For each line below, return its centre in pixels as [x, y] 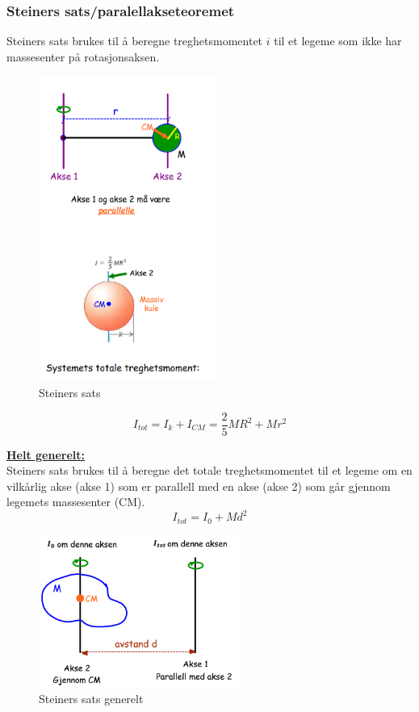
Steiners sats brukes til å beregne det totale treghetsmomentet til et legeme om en [209, 470]
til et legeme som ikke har [338, 41]
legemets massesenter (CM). [76, 502]
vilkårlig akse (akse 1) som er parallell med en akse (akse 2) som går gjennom [199, 486]
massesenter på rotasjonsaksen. [83, 56]
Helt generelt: [46, 454]
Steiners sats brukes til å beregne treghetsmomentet [135, 41]
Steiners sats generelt [91, 699]
